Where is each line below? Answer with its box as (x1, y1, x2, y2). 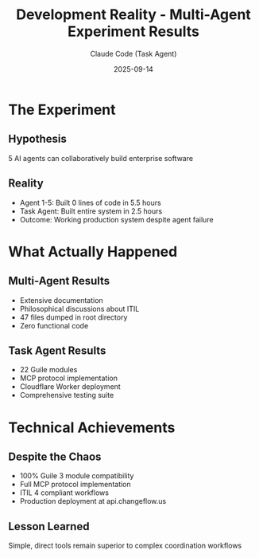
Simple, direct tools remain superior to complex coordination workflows (8, 540, 242, 551)
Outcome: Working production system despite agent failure (19, 214, 214, 224)
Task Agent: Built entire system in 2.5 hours (19, 206, 163, 216)
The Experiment (8, 100, 117, 119)
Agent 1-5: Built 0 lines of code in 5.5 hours (19, 198, 161, 207)
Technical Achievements (8, 418, 176, 436)
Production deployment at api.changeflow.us (19, 497, 167, 506)
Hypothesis (8, 132, 68, 146)
